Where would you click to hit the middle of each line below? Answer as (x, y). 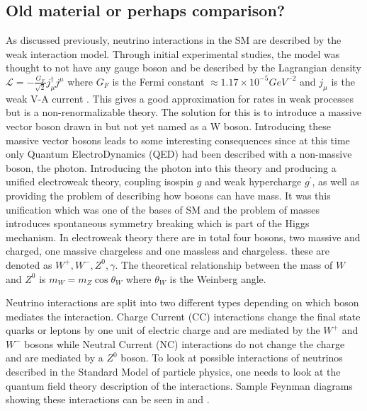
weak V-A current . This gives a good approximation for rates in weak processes (180, 98)
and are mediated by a (55, 358)
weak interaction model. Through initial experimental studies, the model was (173, 53)
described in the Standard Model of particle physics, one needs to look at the (173, 372)
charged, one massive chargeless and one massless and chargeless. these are (168, 251)
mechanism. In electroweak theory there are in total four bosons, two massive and (183, 237)
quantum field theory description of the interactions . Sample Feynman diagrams (179, 385)
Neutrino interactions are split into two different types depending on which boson (182, 302)
